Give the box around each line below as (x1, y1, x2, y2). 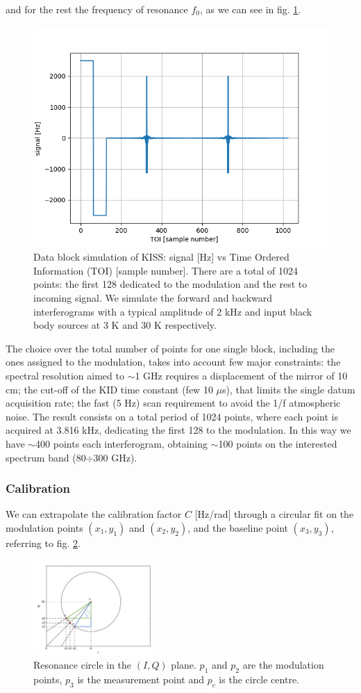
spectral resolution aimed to (6, 368, 124, 382)
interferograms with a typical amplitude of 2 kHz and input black (33, 304, 312, 318)
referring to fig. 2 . (6, 535, 81, 550)
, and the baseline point (187, 520, 288, 535)
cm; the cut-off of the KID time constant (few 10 (6, 382, 213, 396)
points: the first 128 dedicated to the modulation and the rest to (33, 277, 308, 291)
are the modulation (242, 658, 324, 672)
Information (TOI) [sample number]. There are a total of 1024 (33, 263, 298, 277)
